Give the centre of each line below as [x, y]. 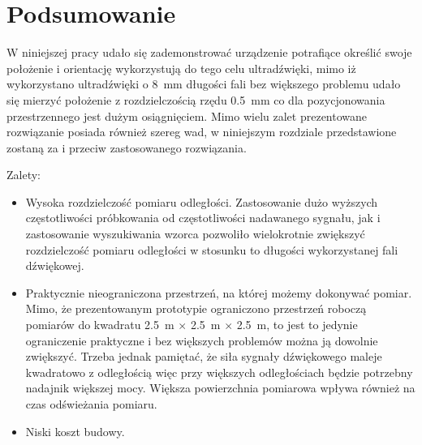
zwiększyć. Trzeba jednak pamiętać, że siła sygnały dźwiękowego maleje [204, 356]
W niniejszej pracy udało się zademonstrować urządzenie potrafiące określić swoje [209, 52]
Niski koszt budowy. [75, 431]
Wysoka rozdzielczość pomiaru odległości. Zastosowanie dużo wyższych [202, 201]
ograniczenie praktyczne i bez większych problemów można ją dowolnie [202, 340]
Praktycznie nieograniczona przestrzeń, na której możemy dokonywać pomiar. [219, 292]
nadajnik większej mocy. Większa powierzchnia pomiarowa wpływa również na [220, 388]
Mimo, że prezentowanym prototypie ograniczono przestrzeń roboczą [196, 308]
